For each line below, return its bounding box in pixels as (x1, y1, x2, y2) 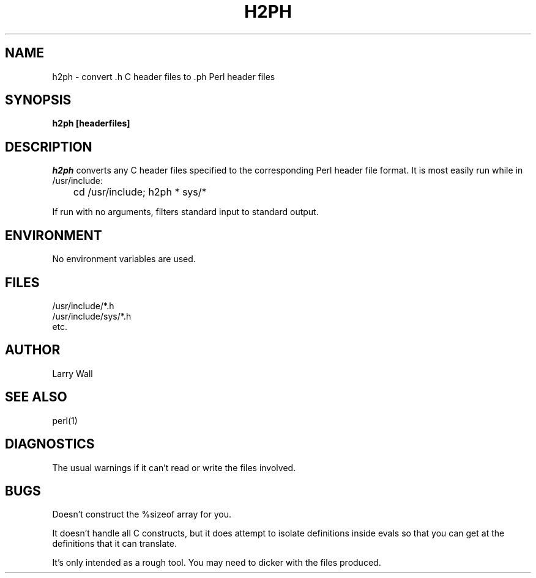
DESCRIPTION (5, 139, 92, 155)
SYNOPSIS (5, 92, 72, 108)
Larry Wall (52, 368, 93, 379)
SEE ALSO (5, 389, 67, 405)
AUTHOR (5, 342, 61, 358)
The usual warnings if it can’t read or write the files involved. (52, 462, 296, 473)
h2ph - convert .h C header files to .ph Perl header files (52, 71, 275, 82)
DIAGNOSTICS (5, 436, 95, 452)
